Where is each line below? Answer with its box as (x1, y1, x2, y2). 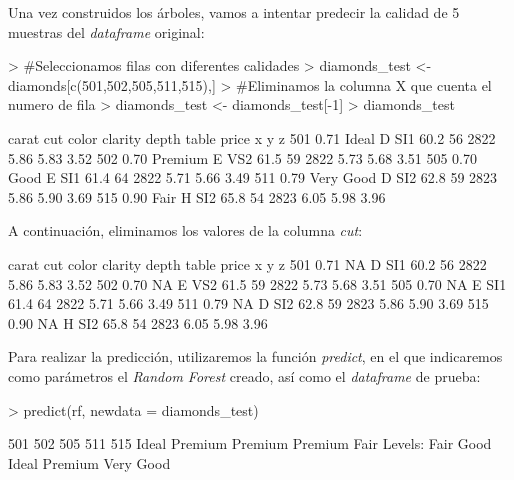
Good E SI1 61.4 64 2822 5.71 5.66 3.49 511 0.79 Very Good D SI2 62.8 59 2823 (8, 167, 498, 188)
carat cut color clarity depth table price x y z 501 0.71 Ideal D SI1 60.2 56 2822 (8, 127, 496, 148)
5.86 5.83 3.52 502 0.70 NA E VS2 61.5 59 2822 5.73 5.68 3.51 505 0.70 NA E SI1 (8, 273, 507, 294)
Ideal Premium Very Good (8, 452, 171, 473)
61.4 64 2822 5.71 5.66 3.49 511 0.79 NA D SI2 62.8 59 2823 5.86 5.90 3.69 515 (8, 293, 489, 314)
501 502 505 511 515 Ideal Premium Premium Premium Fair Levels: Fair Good (8, 433, 492, 454)
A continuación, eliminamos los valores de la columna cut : (8, 220, 363, 241)
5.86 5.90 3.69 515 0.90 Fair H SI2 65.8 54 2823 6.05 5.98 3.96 (8, 186, 386, 207)
